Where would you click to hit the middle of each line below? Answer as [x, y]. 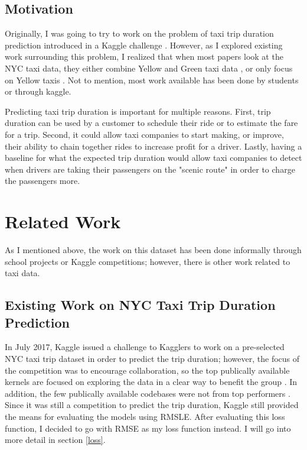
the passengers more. [43, 181]
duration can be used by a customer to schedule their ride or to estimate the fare [151, 123]
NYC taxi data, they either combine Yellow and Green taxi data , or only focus [149, 68]
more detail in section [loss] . [55, 440]
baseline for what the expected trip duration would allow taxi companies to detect [153, 158]
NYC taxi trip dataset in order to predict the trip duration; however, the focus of [152, 359]
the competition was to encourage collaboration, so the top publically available [147, 370]
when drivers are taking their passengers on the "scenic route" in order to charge [150, 169]
